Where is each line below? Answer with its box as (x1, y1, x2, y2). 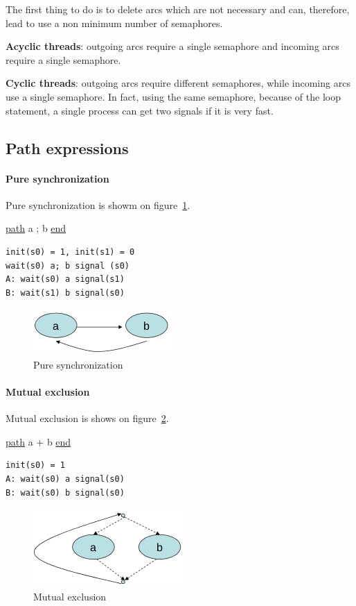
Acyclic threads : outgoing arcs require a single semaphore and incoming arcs (6, 39, 339, 53)
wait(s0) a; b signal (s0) (6, 260, 130, 271)
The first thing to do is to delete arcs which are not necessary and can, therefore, (6, 2, 350, 16)
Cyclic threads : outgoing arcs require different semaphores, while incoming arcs (6, 76, 350, 90)
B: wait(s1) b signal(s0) (6, 287, 125, 298)
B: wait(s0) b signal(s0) (6, 487, 125, 498)
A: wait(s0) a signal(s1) (6, 274, 125, 285)
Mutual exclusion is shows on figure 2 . (6, 411, 169, 426)
